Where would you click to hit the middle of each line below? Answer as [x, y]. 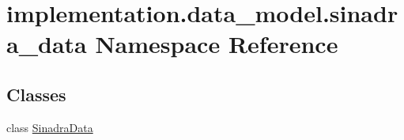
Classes [36, 94]
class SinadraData [50, 127]
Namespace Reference [217, 44]
